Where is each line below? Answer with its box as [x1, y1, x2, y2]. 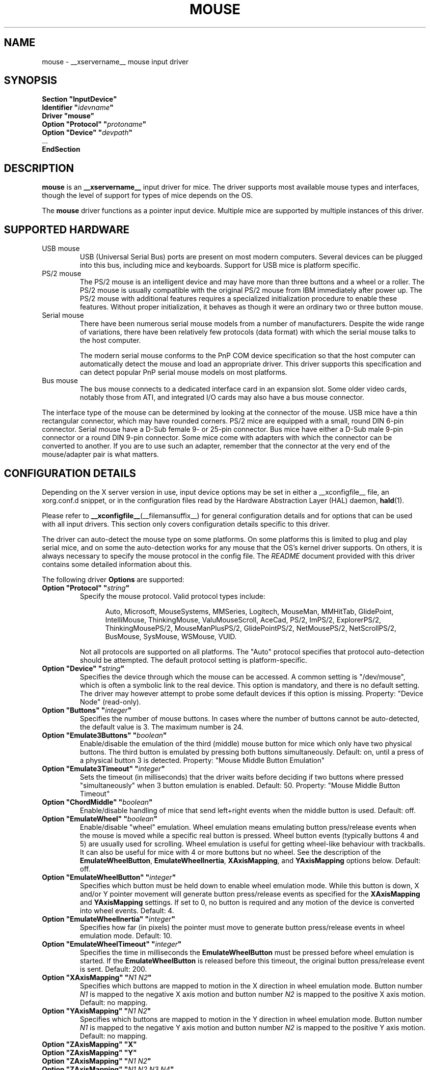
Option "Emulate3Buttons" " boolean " [42, 731, 167, 739]
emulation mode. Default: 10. [80, 931, 172, 940]
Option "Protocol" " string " [42, 583, 130, 592]
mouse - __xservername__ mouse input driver [42, 57, 189, 66]
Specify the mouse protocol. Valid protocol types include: [80, 591, 266, 600]
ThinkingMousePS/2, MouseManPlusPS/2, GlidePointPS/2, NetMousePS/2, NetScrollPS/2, [105, 623, 397, 632]
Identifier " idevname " [42, 103, 114, 112]
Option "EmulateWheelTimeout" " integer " [42, 939, 182, 948]
